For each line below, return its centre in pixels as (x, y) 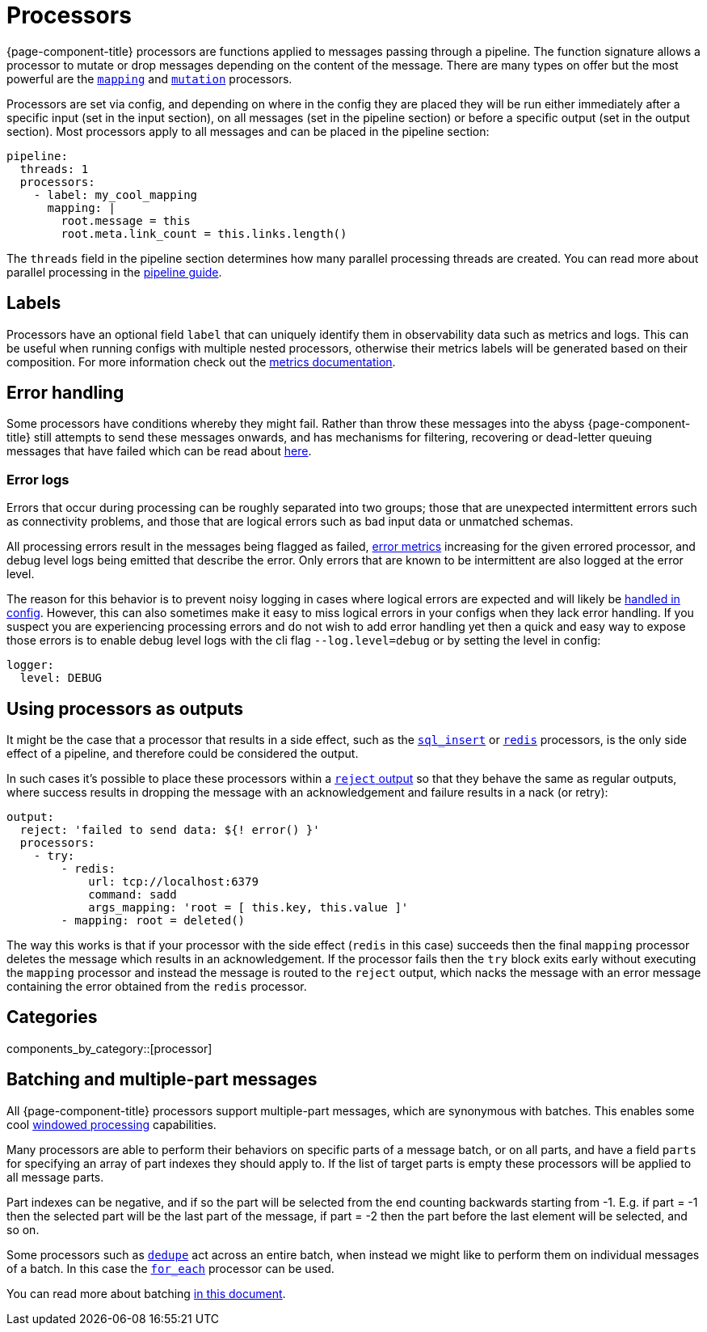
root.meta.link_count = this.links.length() (204, 233)
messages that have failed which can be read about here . (159, 451)
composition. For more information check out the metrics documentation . (201, 362)
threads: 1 (54, 169)
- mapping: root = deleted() (153, 921)
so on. (23, 1229)
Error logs (38, 479)
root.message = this (126, 220)
